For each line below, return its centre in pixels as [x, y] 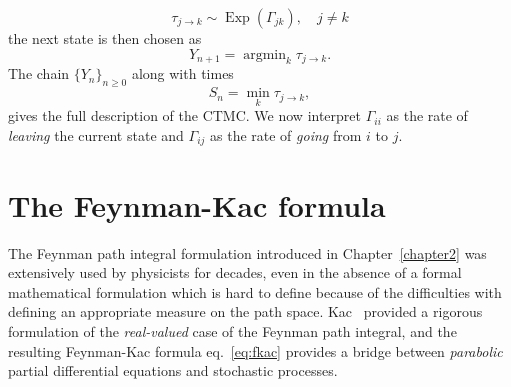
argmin [265, 54]
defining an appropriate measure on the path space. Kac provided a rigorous [245, 311]
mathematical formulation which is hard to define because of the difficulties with [255, 291]
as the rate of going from [286, 135]
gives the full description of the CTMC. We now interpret [184, 115]
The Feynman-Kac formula [197, 204]
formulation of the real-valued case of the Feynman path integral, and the [232, 330]
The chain [39, 73]
